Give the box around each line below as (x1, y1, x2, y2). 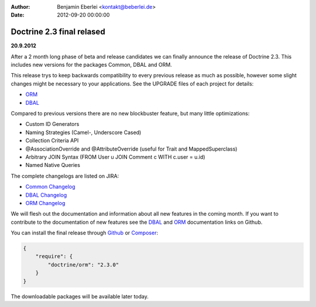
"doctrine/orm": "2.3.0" (47, 261, 119, 268)
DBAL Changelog (25, 191, 67, 199)
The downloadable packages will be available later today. (11, 293, 149, 300)
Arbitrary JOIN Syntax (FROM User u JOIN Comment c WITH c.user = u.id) (25, 153, 205, 161)
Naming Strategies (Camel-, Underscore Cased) (25, 129, 142, 136)
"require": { (35, 253, 73, 260)
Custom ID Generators (25, 121, 80, 128)
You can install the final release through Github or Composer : (11, 229, 158, 237)
